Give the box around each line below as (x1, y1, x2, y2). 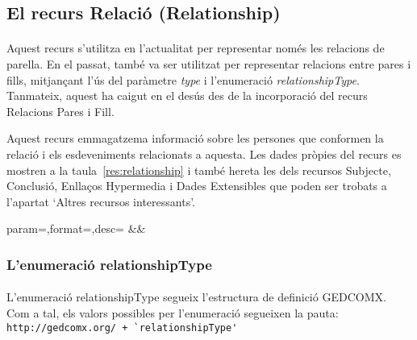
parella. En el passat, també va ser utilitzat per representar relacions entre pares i (6, 55, 411, 72)
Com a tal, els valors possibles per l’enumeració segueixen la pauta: (6, 304, 339, 321)
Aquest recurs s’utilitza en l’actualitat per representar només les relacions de (6, 39, 385, 56)
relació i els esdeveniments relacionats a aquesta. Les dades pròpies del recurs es (6, 145, 402, 162)
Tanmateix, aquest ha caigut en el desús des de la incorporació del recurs (6, 87, 368, 104)
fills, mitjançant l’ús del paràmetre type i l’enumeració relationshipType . (6, 71, 360, 88)
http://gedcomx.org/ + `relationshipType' (6, 321, 238, 334)
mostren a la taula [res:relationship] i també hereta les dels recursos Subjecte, (6, 161, 391, 178)
